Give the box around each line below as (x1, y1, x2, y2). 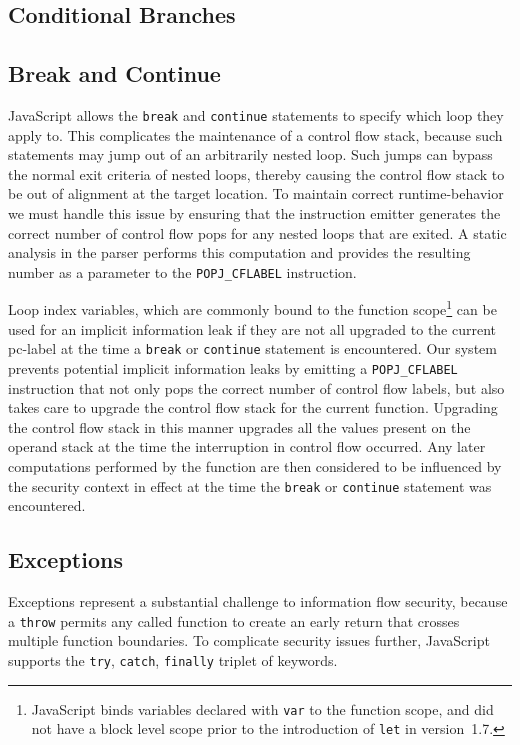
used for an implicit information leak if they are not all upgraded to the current (8, 318, 497, 339)
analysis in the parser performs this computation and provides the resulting (8, 242, 471, 263)
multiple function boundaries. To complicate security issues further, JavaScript (8, 630, 490, 651)
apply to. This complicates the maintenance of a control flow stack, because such (8, 124, 503, 145)
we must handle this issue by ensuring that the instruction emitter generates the (8, 203, 501, 224)
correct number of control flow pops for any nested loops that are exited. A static (8, 222, 507, 243)
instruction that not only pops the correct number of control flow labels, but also (8, 377, 505, 398)
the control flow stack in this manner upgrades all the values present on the (8, 416, 471, 437)
